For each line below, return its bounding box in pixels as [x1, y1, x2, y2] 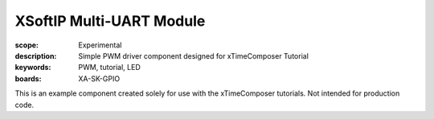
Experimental [78, 40, 122, 50]
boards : [14, 73, 42, 84]
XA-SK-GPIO [78, 73, 121, 84]
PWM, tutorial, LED [78, 63, 141, 72]
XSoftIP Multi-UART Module [14, 12, 206, 30]
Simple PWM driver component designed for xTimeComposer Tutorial [78, 51, 309, 60]
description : [14, 51, 57, 60]
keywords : [14, 63, 51, 72]
